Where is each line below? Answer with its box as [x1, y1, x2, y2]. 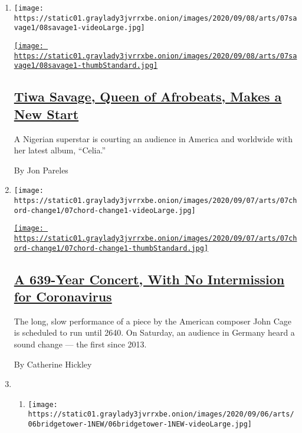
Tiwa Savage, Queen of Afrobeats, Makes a [14, 87, 282, 106]
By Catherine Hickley [14, 357, 92, 370]
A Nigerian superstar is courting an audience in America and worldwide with [14, 132, 293, 145]
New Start [14, 104, 79, 123]
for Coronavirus [14, 287, 112, 306]
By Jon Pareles [14, 163, 68, 176]
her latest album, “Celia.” [14, 144, 106, 156]
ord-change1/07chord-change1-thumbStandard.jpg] [14, 244, 209, 252]
